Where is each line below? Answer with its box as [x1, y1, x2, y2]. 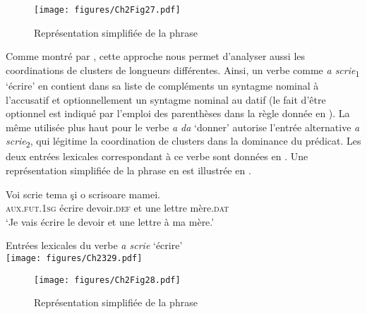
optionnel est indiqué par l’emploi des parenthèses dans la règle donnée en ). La [6, 106, 350, 121]
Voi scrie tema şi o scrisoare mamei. [6, 186, 160, 201]
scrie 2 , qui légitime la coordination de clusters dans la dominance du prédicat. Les [6, 133, 361, 150]
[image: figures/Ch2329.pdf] [6, 253, 143, 264]
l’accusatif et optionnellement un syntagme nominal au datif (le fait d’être [6, 92, 326, 107]
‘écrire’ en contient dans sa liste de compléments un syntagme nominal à [6, 78, 319, 92]
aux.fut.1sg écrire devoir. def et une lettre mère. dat [6, 200, 229, 215]
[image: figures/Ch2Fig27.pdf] [34, 5, 181, 15]
